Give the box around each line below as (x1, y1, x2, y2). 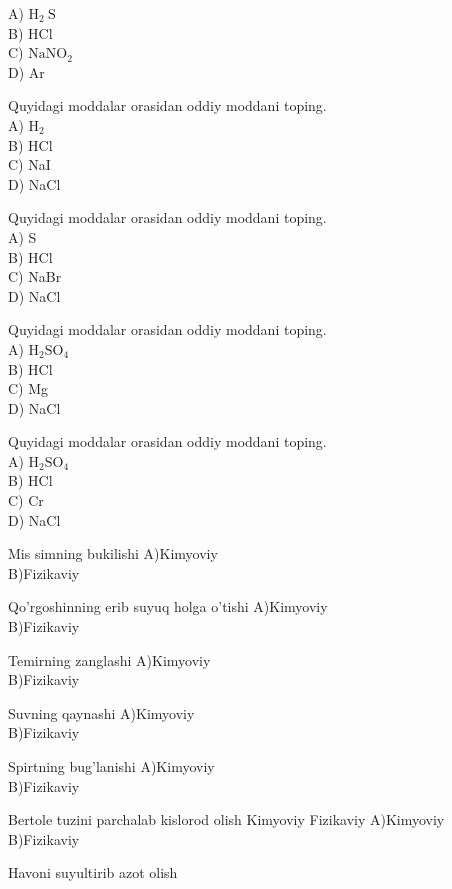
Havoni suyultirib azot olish (8, 862, 178, 883)
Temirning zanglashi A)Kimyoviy (8, 649, 211, 670)
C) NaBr (8, 266, 62, 287)
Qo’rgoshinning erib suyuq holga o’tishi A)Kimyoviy (8, 596, 328, 617)
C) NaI (8, 154, 51, 175)
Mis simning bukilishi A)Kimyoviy (8, 543, 218, 564)
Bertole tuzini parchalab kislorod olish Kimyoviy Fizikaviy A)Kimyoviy (8, 809, 445, 830)
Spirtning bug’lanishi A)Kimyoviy (8, 756, 215, 776)
